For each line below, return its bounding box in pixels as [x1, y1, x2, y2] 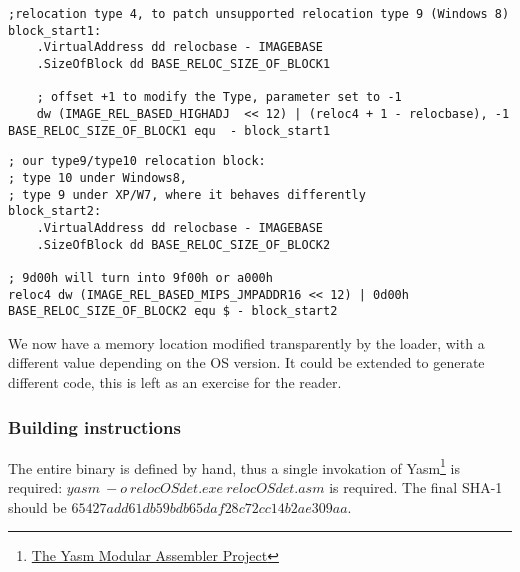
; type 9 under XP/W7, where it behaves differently [8, 187, 366, 202]
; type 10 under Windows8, [8, 170, 187, 185]
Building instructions [8, 414, 181, 439]
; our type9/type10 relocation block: [8, 154, 266, 169]
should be [8, 496, 67, 517]
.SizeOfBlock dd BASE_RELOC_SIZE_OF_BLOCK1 [36, 56, 331, 71]
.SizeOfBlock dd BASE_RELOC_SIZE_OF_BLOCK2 [36, 237, 331, 252]
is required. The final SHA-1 [329, 477, 503, 498]
